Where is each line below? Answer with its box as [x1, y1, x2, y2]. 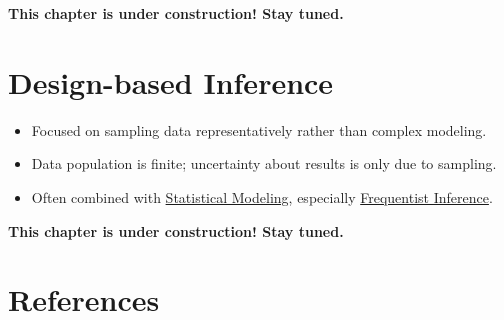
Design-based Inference [8, 61, 334, 102]
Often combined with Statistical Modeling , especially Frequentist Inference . [31, 186, 493, 207]
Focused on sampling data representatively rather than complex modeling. [31, 119, 487, 140]
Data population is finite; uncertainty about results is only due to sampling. [31, 153, 497, 174]
